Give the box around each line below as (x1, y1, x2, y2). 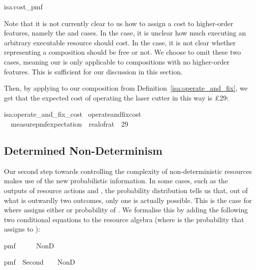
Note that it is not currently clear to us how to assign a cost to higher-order (4, 18, 233, 28)
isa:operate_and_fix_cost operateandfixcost (4, 109, 141, 119)
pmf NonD (4, 240, 54, 250)
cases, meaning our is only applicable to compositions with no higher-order (4, 56, 229, 67)
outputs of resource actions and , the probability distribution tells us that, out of (4, 185, 248, 195)
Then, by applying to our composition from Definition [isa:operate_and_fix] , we (4, 83, 248, 93)
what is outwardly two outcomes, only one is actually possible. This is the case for (4, 195, 252, 205)
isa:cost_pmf (4, 1, 43, 11)
